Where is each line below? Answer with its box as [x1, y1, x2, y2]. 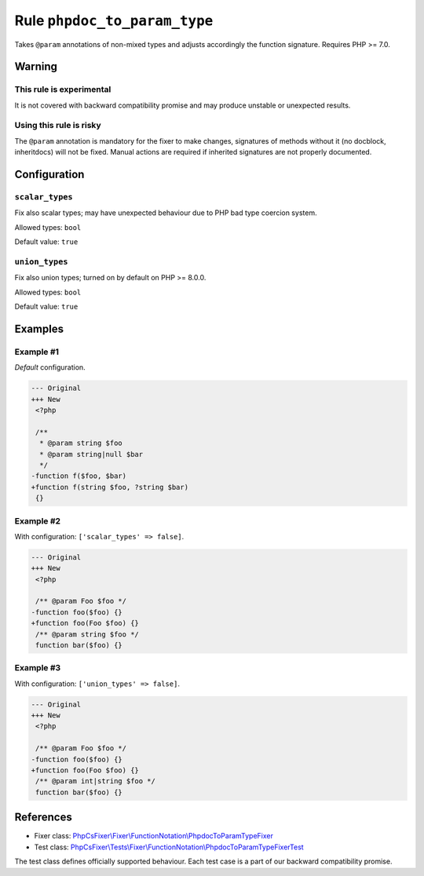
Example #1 [14, 346, 59, 357]
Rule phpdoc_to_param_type [14, 12, 214, 29]
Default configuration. [14, 363, 86, 372]
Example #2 [14, 515, 61, 526]
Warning [14, 60, 58, 74]
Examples [14, 322, 64, 335]
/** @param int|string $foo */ [35, 777, 156, 786]
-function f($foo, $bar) [31, 472, 127, 480]
